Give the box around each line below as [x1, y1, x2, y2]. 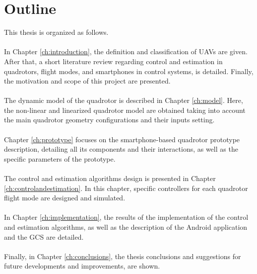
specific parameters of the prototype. [4, 153, 116, 164]
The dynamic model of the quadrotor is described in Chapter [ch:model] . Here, [4, 95, 243, 105]
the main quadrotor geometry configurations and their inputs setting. [4, 114, 215, 125]
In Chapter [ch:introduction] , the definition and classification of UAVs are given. [4, 46, 248, 57]
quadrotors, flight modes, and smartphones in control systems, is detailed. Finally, [4, 66, 254, 76]
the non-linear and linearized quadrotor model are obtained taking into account [4, 104, 246, 115]
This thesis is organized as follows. [4, 27, 109, 37]
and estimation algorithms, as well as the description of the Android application [4, 222, 248, 232]
